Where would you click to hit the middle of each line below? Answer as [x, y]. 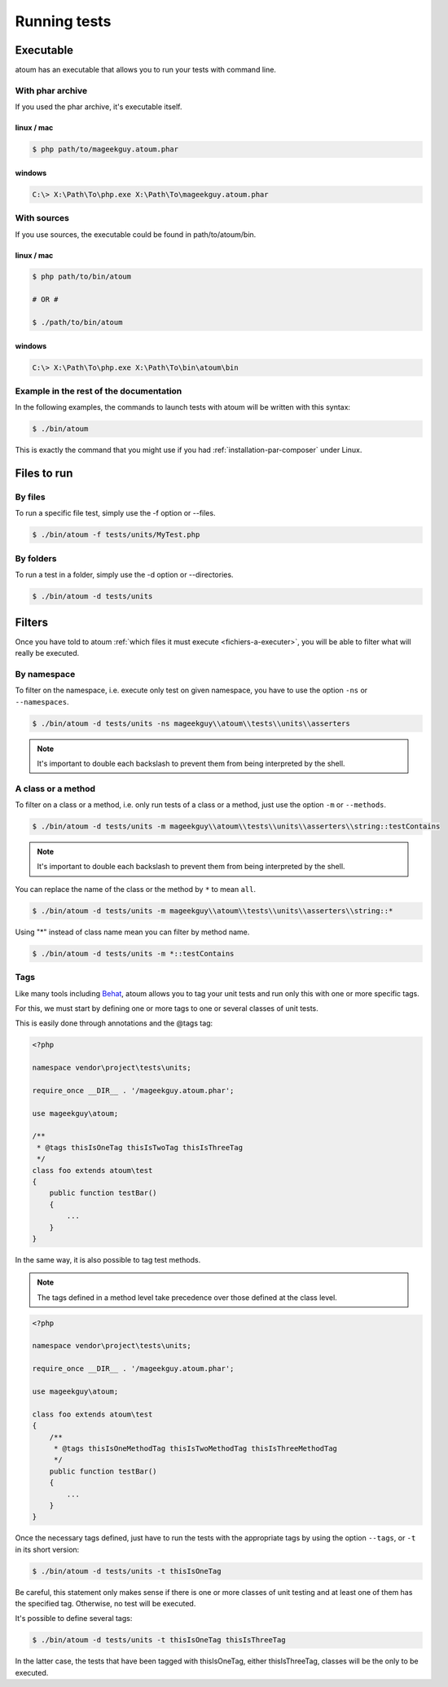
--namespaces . [42, 701]
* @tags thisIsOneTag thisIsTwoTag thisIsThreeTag [140, 1147]
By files [30, 497]
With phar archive [51, 90]
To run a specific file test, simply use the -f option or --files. [115, 513]
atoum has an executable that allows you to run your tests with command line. [146, 70]
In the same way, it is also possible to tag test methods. [108, 1259]
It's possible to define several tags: [74, 1619]
